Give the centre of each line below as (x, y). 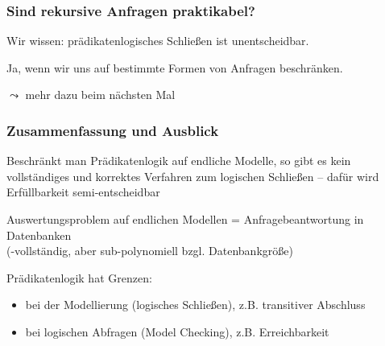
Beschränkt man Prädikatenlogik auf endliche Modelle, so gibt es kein (179, 161)
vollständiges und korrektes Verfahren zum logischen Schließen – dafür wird (193, 176)
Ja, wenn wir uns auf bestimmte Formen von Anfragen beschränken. (175, 67)
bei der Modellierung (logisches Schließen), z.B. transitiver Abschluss (195, 305)
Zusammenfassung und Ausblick (113, 130)
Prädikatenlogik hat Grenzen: (79, 277)
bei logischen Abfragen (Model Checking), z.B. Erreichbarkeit (177, 331)
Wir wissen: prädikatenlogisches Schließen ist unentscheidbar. (158, 41)
